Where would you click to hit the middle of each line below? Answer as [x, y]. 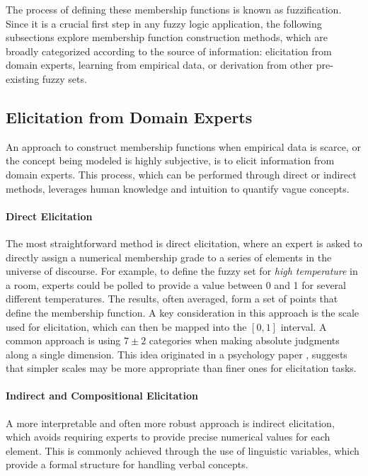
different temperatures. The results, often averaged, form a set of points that [172, 299]
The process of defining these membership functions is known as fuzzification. [174, 9]
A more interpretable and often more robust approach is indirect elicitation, [170, 423]
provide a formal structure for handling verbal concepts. [127, 464]
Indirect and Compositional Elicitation [102, 396]
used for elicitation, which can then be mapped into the [126, 326]
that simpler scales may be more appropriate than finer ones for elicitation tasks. [181, 368]
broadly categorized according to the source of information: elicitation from [169, 51]
